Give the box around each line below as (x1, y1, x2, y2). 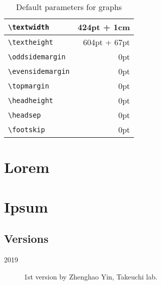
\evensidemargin (8, 67, 70, 75)
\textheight (8, 38, 54, 46)
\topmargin (8, 81, 49, 90)
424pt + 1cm (77, 21, 130, 33)
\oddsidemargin (8, 52, 66, 61)
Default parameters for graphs (16, 1, 122, 13)
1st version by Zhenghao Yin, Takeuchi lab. (24, 271, 157, 281)
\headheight (8, 96, 54, 105)
